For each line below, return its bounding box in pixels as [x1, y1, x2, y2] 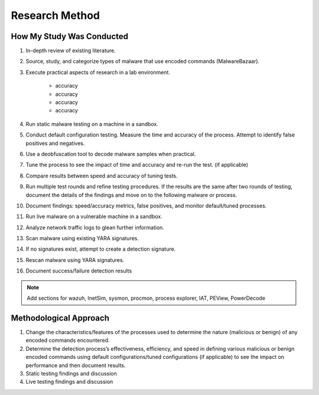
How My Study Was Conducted [11, 31, 128, 41]
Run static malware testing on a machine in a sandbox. [25, 120, 159, 127]
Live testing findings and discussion [25, 378, 113, 386]
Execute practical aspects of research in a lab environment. [25, 69, 171, 76]
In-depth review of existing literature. [25, 47, 116, 54]
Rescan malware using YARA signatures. [25, 256, 125, 263]
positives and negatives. [25, 140, 85, 147]
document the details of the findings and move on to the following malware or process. [25, 191, 237, 198]
